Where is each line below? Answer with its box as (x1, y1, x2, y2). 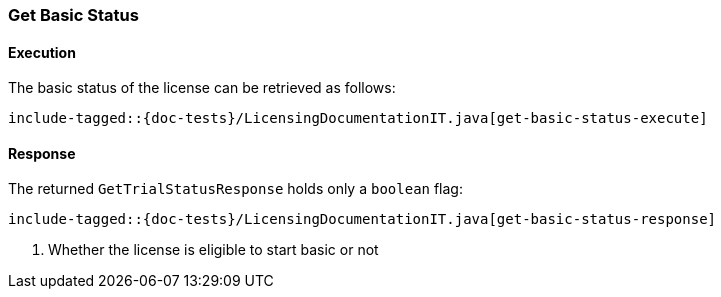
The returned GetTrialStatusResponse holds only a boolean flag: (8, 180, 463, 198)
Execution (8, 43, 76, 61)
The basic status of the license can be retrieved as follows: (8, 79, 396, 97)
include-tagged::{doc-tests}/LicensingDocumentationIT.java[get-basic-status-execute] (8, 110, 708, 127)
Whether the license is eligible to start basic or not (48, 241, 379, 259)
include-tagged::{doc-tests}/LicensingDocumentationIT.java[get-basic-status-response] (8, 211, 717, 228)
